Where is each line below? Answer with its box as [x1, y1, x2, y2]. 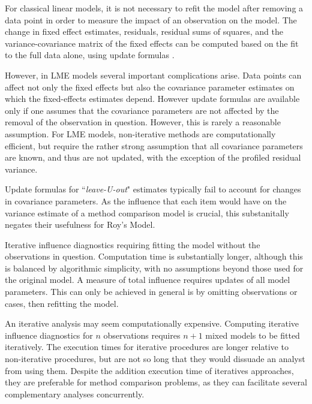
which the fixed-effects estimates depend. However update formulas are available [5, 92, 300, 105]
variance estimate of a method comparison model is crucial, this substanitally [5, 206, 289, 219]
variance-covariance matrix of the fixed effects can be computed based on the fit [5, 37, 299, 49]
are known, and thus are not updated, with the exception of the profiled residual [5, 151, 301, 164]
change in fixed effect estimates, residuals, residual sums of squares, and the [5, 25, 283, 38]
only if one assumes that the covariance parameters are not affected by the [5, 104, 279, 116]
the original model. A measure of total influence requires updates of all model [5, 273, 290, 286]
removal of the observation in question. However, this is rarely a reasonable [5, 116, 281, 128]
